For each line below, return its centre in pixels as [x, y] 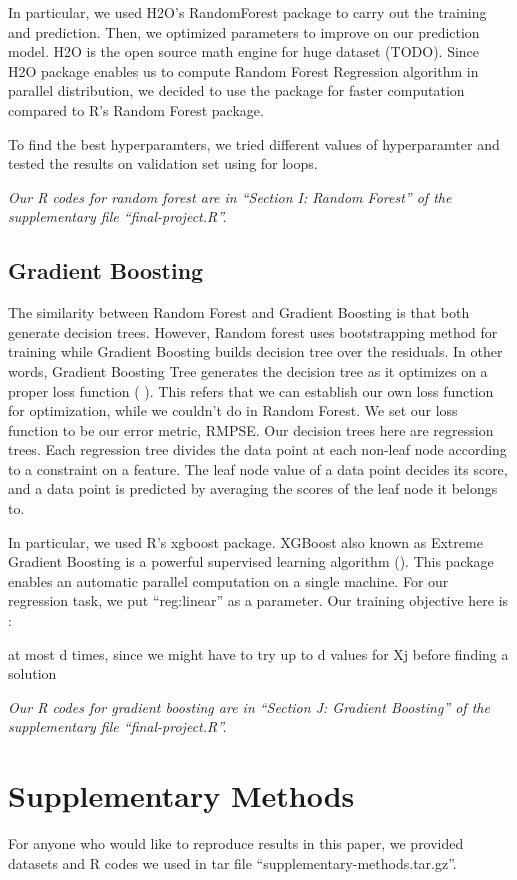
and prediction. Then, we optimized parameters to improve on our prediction [244, 31]
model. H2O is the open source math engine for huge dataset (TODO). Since [244, 51]
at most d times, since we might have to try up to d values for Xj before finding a [258, 653]
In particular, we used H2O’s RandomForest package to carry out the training [247, 12]
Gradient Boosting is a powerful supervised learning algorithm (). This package [251, 561]
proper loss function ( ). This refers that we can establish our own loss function [251, 390]
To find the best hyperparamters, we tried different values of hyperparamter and [254, 143]
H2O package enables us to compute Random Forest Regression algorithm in [243, 70]
